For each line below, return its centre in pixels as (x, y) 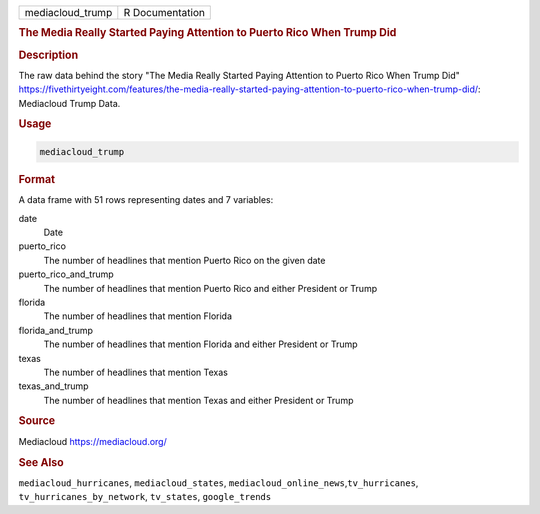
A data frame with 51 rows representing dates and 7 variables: (146, 200)
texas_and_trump (53, 386)
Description (48, 55)
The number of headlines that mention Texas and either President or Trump (198, 400)
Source (37, 421)
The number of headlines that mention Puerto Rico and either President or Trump (210, 288)
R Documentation (164, 12)
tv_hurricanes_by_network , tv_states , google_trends (145, 497)
